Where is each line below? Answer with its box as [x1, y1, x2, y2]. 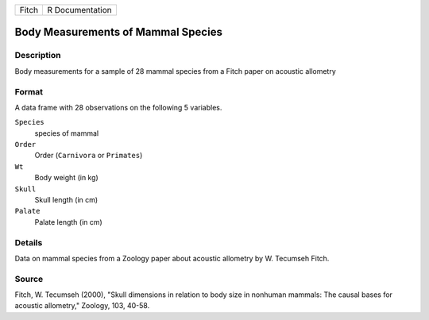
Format [14, 86, 44, 97]
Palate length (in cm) [34, 217, 102, 226]
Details [14, 237, 43, 248]
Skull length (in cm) [34, 195, 99, 205]
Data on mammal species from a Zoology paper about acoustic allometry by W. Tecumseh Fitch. [14, 253, 330, 263]
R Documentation [47, 5, 112, 15]
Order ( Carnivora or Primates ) [34, 151, 143, 160]
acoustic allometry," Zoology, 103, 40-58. [14, 301, 150, 310]
